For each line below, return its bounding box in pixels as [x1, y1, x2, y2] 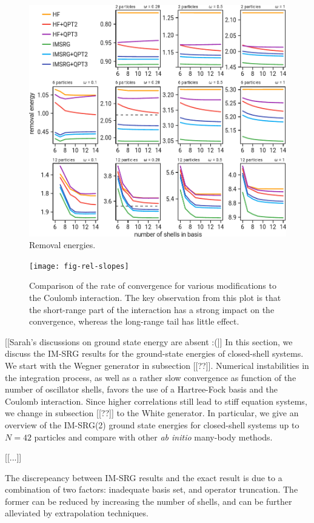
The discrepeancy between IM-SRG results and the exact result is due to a [5, 471, 282, 484]
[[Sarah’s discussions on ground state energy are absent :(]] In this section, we [5, 335, 293, 348]
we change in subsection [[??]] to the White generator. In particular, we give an [5, 407, 299, 419]
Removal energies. [29, 238, 96, 251]
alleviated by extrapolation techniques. [5, 507, 149, 519]
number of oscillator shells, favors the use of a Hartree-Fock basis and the [5, 383, 278, 396]
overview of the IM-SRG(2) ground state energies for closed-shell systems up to [5, 418, 299, 431]
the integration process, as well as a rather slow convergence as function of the [5, 371, 296, 383]
